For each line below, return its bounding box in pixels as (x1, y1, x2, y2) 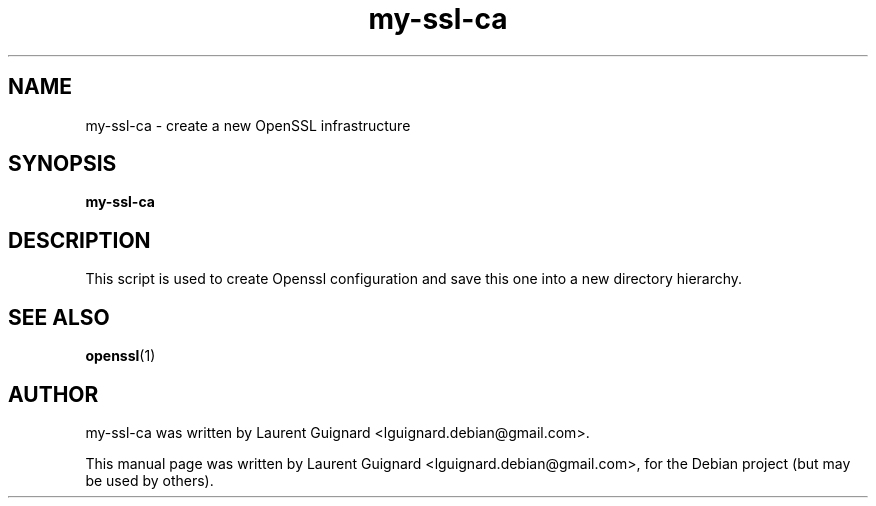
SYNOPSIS (8, 151, 117, 177)
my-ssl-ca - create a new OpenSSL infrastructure (85, 116, 411, 134)
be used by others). (85, 471, 214, 489)
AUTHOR (8, 381, 99, 407)
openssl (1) (85, 347, 156, 365)
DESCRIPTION (8, 227, 151, 253)
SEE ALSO (8, 304, 110, 330)
